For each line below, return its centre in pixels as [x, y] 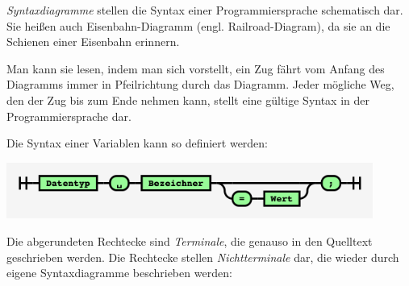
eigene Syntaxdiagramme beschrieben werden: [119, 273]
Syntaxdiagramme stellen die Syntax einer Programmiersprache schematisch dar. [205, 10]
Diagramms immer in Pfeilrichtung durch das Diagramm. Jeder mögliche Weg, [200, 84]
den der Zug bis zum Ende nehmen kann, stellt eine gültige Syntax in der [188, 99]
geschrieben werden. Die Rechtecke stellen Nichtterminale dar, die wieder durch [203, 257]
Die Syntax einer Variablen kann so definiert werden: [138, 143]
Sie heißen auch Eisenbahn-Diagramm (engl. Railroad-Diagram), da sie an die [198, 25]
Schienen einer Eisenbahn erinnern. [93, 41]
